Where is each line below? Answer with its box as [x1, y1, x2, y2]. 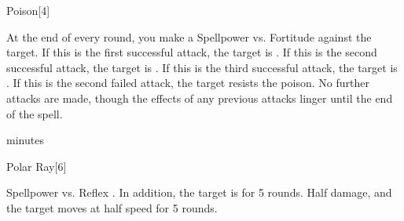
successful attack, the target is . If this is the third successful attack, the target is [6, 59, 398, 75]
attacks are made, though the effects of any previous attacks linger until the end [6, 89, 393, 106]
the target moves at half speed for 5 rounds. [6, 199, 218, 216]
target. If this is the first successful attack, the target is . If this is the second [6, 44, 377, 60]
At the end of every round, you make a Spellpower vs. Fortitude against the [6, 28, 372, 45]
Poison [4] [6, 2, 50, 18]
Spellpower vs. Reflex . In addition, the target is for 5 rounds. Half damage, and [6, 184, 392, 201]
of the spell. [6, 105, 63, 121]
